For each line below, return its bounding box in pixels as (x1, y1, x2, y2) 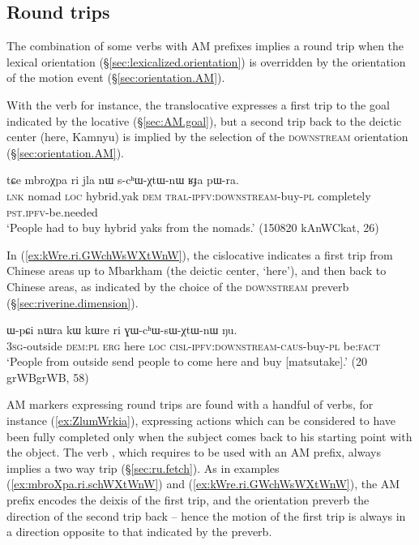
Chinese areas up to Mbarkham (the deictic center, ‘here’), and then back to (6, 262, 387, 279)
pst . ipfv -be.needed (6, 203, 98, 220)
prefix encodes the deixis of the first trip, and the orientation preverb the (6, 491, 370, 509)
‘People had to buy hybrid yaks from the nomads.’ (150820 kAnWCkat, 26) (6, 219, 379, 236)
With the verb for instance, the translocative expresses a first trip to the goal (6, 96, 390, 113)
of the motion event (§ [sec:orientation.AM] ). (6, 69, 225, 86)
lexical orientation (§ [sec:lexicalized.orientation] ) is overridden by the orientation (6, 53, 406, 70)
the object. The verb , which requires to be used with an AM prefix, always (6, 444, 381, 461)
